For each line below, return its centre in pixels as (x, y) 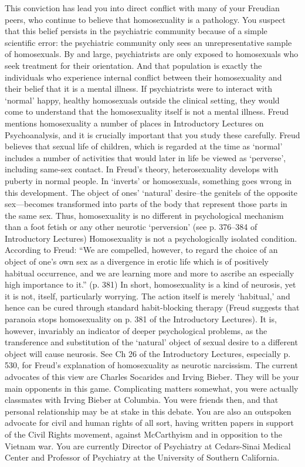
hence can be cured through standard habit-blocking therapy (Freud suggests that (152, 307)
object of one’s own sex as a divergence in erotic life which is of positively (137, 261)
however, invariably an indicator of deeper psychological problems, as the (136, 330)
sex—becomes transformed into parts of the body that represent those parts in (146, 204)
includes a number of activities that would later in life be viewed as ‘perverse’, (145, 157)
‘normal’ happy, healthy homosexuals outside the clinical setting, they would (142, 100)
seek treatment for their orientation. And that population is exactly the (133, 65)
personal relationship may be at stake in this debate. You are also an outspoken (148, 411)
